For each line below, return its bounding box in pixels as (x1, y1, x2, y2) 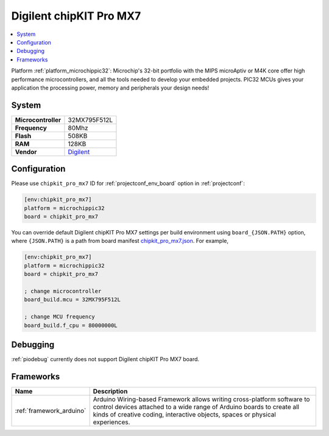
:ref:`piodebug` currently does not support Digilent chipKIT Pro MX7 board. (11, 356, 200, 363)
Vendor (15, 147, 37, 156)
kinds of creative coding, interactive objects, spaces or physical (93, 410, 277, 418)
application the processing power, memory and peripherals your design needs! (11, 84, 210, 91)
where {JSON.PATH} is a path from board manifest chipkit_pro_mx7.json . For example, (11, 237, 228, 245)
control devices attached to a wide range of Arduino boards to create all (93, 403, 300, 411)
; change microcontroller (24, 288, 102, 295)
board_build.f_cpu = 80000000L (24, 322, 118, 329)
